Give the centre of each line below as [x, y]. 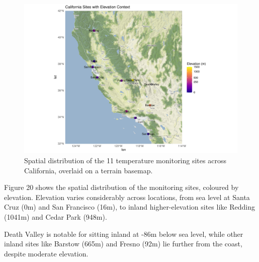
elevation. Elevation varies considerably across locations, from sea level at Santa [127, 197]
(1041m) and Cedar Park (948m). [56, 217]
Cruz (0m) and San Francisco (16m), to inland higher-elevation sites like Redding [129, 207]
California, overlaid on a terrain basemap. [89, 170]
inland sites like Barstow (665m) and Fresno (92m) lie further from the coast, [123, 244]
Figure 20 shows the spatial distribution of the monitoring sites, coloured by [121, 187]
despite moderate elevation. [46, 253]
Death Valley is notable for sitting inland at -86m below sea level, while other [124, 234]
